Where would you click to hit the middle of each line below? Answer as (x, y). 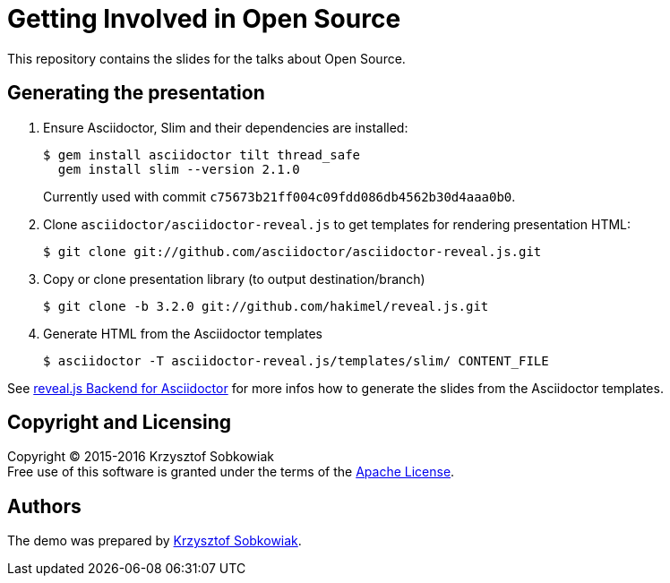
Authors (44, 506)
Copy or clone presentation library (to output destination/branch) (234, 279)
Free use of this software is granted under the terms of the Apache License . (231, 472)
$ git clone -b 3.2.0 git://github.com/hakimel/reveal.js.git (266, 306)
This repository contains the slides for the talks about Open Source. (206, 58)
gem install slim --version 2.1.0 (179, 169)
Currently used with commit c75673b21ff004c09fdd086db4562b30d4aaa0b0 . (279, 196)
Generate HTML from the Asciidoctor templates (183, 333)
